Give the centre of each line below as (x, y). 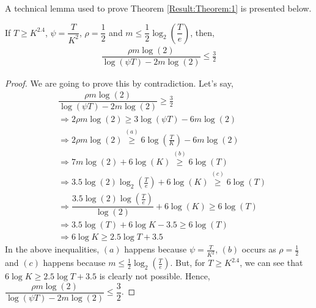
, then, (202, 32)
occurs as (259, 249)
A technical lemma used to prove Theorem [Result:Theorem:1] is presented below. (158, 8)
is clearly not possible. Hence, (155, 276)
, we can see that (271, 263)
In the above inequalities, (52, 249)
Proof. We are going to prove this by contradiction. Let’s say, (119, 83)
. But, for (188, 263)
